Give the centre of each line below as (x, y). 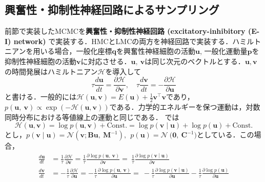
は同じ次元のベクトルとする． (195, 61)
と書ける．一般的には (40, 97)
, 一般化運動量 (223, 51)
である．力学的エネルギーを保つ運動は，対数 (185, 107)
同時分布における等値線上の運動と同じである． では (92, 117)
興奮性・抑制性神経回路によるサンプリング (112, 9)
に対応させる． (106, 61)
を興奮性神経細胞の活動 (156, 51)
